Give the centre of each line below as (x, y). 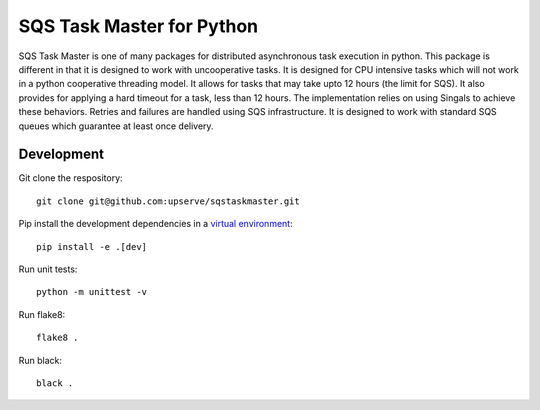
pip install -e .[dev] (92, 246)
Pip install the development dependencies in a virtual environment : (156, 224)
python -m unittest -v (92, 292)
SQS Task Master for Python (138, 26)
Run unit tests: (48, 269)
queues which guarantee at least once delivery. (116, 126)
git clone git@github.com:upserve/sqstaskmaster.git (168, 201)
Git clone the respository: (71, 178)
